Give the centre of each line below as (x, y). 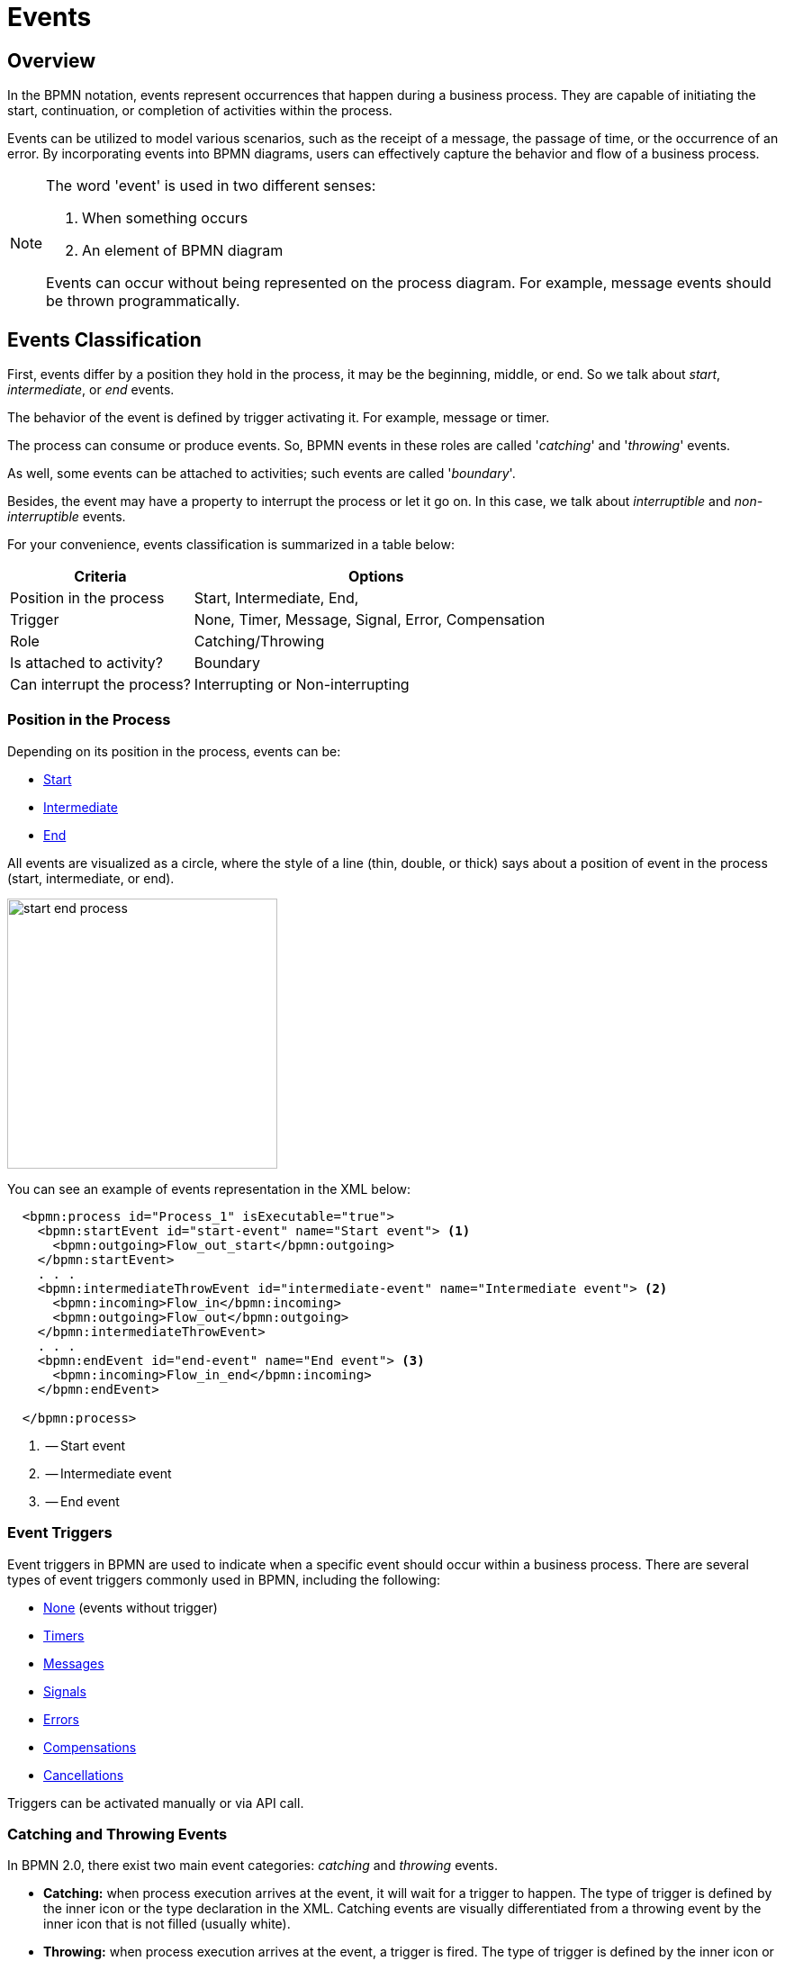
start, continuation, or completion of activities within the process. (200, 111)
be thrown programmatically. (143, 301)
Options (376, 577)
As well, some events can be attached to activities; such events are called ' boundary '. (262, 474)
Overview (52, 60)
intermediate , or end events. (91, 390)
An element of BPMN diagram (183, 251)
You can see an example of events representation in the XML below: (209, 1188)
